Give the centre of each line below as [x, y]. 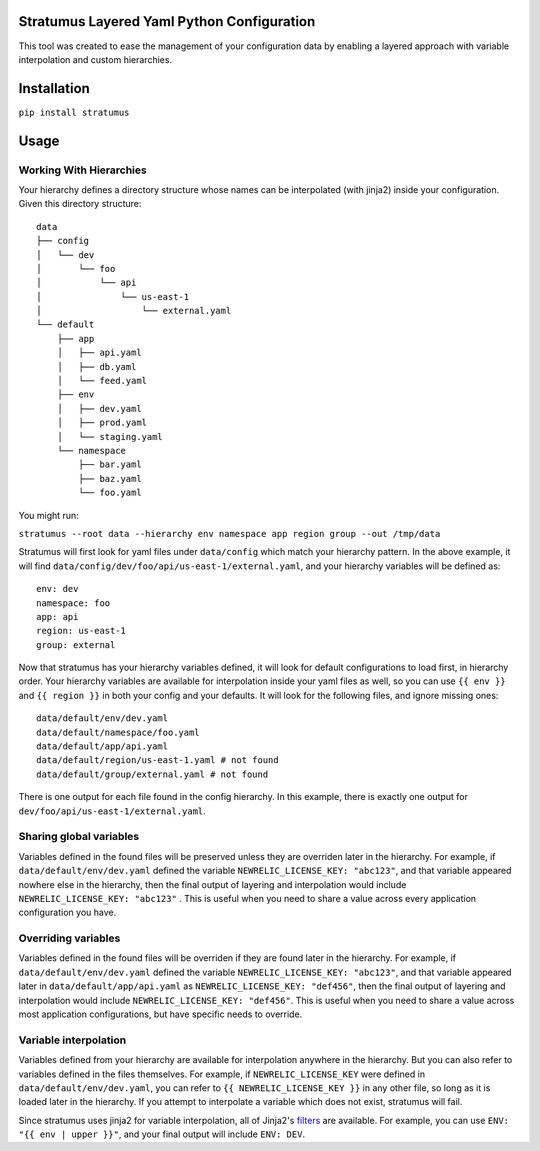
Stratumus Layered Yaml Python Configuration [167, 21]
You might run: [48, 515]
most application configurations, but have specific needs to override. [160, 1014]
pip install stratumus [74, 112]
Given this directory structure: [80, 204]
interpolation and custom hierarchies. [95, 59]
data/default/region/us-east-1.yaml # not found [157, 760]
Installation [54, 88]
